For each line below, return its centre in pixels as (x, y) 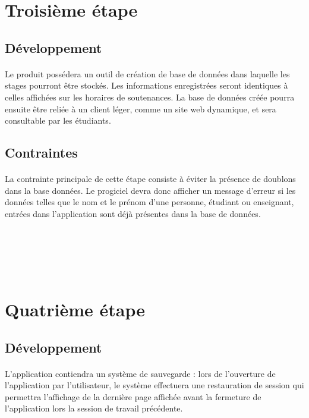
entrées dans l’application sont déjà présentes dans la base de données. (133, 213)
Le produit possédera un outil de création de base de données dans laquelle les (147, 73)
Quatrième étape (75, 309)
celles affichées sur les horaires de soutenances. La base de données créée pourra (150, 97)
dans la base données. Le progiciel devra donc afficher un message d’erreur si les (150, 190)
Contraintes (41, 153)
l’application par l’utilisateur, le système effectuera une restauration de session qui (154, 385)
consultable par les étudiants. (58, 120)
